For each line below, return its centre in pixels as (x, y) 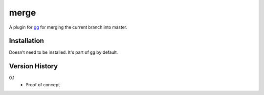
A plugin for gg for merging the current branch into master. (68, 27)
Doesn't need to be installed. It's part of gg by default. (64, 52)
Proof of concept (43, 84)
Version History (33, 66)
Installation (26, 41)
